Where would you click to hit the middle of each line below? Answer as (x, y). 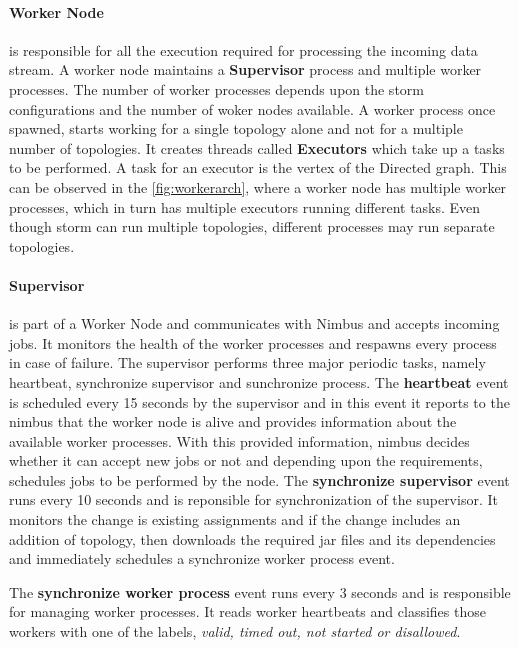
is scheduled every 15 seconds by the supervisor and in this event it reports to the (259, 401)
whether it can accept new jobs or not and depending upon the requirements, (246, 460)
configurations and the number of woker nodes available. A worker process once (252, 108)
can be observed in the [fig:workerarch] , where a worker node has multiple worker (258, 186)
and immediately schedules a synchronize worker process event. (202, 558)
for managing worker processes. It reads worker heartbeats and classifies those (247, 611)
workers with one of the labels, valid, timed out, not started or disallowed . (235, 631)
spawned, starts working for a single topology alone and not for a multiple (236, 128)
